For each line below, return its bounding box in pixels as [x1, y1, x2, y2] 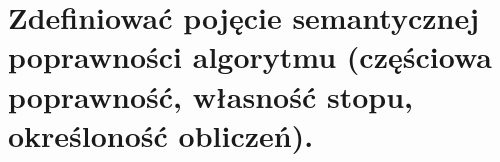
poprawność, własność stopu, [8, 75, 413, 116]
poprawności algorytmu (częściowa [8, 36, 492, 77]
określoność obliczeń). [8, 114, 314, 155]
